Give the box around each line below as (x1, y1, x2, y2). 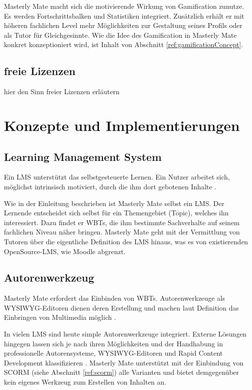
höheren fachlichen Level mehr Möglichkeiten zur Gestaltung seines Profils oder (4, 20, 243, 30)
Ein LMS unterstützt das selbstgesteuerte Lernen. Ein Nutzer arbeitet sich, (4, 172, 230, 182)
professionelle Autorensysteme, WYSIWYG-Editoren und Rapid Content (4, 348, 223, 358)
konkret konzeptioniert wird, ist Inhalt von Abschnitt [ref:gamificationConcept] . (4, 39, 243, 50)
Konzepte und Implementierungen (4, 115, 240, 135)
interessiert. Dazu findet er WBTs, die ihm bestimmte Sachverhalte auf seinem (4, 217, 240, 227)
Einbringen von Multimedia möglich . (4, 312, 116, 322)
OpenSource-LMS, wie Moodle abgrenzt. (4, 246, 126, 256)
